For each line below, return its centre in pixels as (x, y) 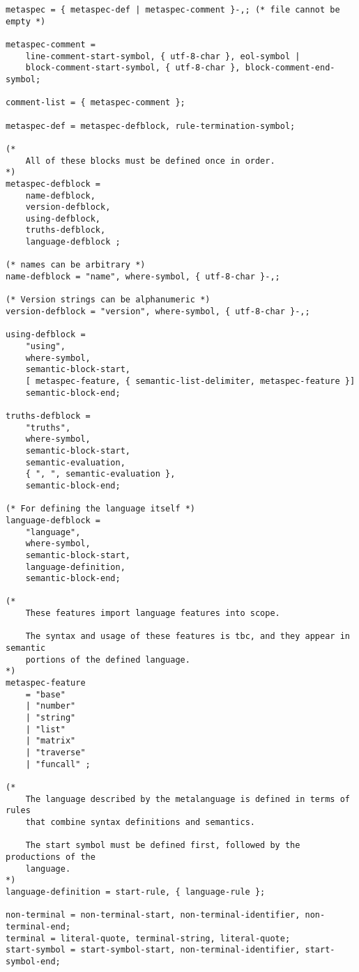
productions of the (51, 857)
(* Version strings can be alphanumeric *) (108, 300)
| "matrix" (51, 741)
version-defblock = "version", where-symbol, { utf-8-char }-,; (158, 312)
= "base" (45, 694)
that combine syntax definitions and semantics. (140, 822)
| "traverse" (55, 753)
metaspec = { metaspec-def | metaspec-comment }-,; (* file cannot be (173, 10)
